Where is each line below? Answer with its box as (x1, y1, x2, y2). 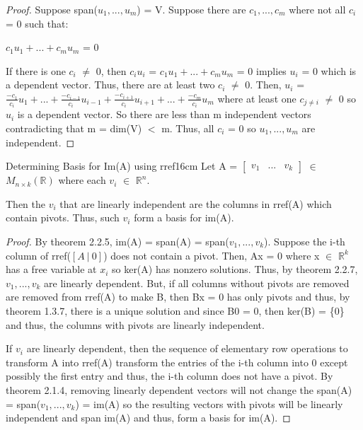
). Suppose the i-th (264, 234, 345, 248)
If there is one (6, 63, 66, 78)
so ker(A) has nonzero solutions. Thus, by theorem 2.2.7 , (111, 262, 358, 277)
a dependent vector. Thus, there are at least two (6, 77, 215, 92)
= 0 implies (236, 63, 287, 78)
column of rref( (6, 248, 71, 262)
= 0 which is (301, 63, 357, 78)
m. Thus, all (161, 121, 214, 136)
